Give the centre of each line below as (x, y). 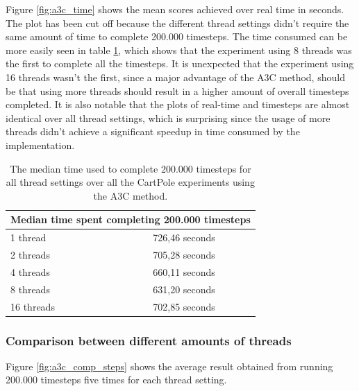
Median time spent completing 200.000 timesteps (131, 219)
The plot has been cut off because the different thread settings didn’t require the (177, 23)
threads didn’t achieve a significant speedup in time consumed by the (153, 131)
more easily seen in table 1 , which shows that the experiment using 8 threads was (179, 50)
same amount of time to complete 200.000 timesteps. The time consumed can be (177, 36)
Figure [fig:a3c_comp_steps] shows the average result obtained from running (169, 366)
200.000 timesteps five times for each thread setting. (116, 380)
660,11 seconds (184, 271)
